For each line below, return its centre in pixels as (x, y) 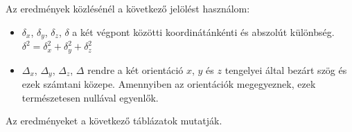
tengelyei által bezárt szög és (286, 69)
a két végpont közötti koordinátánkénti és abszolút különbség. (203, 31)
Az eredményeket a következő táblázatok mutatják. (114, 121)
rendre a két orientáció (135, 69)
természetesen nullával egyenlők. (90, 97)
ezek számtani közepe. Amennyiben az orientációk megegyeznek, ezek (169, 83)
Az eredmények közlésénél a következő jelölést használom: (128, 8)
